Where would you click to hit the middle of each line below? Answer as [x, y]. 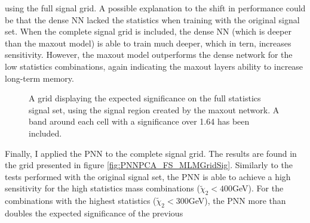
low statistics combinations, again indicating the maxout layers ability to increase [154, 66]
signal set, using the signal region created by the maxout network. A [154, 109]
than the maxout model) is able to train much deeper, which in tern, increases [148, 43]
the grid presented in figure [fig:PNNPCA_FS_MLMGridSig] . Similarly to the [149, 165]
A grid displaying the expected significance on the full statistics [145, 98]
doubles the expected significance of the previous [94, 213]
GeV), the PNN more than [237, 201]
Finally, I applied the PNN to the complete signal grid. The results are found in [151, 153]
